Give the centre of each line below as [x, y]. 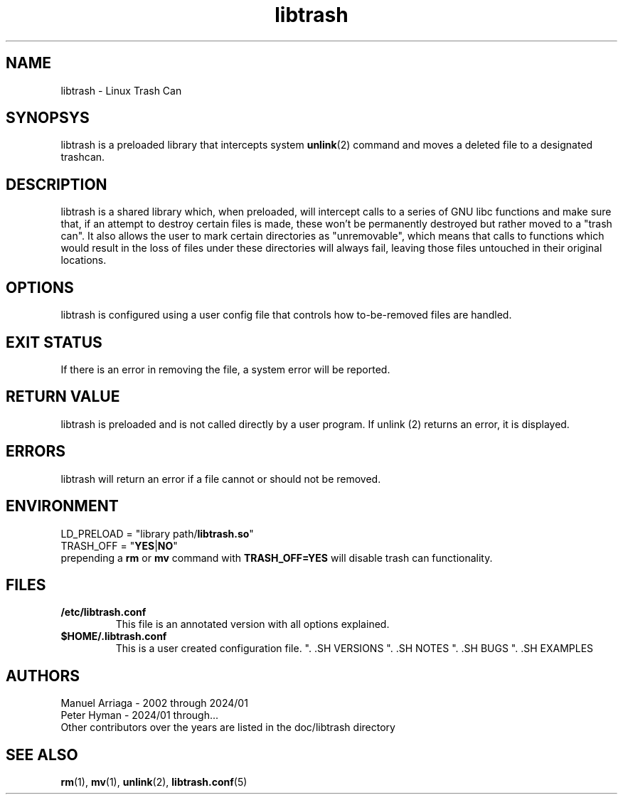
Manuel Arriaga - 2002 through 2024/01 [154, 703]
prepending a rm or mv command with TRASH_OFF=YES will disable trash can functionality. [277, 558]
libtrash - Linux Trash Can [121, 90]
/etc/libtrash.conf [103, 612]
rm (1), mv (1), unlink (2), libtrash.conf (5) [154, 782]
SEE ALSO [42, 754]
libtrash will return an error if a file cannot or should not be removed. [221, 479]
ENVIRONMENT [62, 506]
